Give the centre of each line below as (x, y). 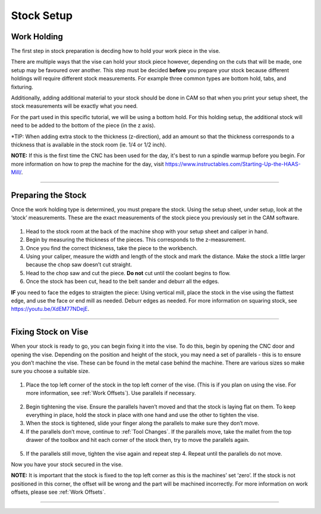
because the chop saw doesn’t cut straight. (79, 264)
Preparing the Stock (49, 195)
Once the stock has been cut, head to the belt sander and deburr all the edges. (122, 281)
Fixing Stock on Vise (50, 332)
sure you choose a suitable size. (51, 371)
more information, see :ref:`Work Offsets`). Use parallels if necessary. (111, 393)
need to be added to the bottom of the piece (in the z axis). (83, 126)
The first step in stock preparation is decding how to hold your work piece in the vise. (116, 51)
